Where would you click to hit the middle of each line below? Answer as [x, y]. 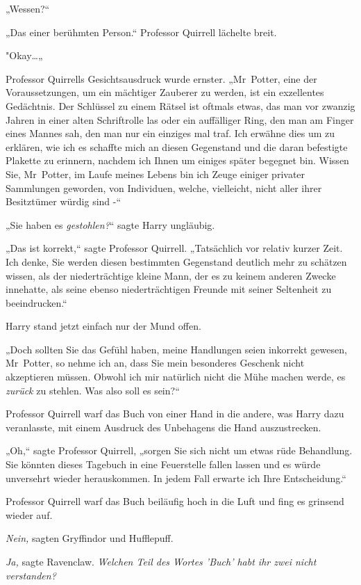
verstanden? [31, 575]
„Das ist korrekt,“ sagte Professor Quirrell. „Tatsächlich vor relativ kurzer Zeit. [174, 248]
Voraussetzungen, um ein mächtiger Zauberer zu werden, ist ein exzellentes [165, 92]
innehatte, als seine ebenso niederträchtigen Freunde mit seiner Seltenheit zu [169, 289]
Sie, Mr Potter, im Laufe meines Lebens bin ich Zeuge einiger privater [156, 174]
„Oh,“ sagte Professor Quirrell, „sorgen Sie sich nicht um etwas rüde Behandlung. [179, 450]
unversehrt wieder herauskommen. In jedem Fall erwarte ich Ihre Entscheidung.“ [176, 478]
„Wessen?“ [28, 8]
